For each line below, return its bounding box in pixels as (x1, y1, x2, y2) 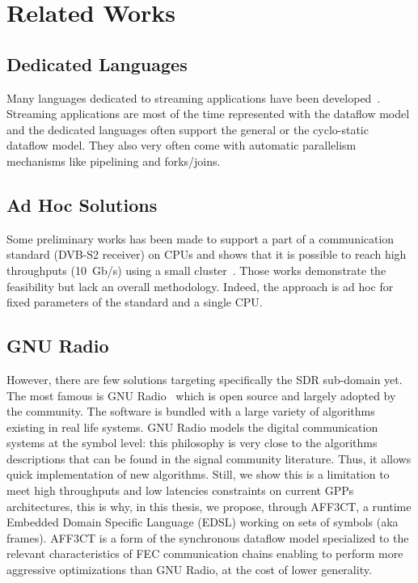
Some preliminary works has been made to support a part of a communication (6, 230, 395, 247)
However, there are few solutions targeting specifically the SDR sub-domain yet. (6, 370, 403, 387)
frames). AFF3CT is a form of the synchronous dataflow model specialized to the (6, 529, 409, 546)
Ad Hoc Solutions (6, 192, 158, 217)
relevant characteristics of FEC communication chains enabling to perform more (6, 545, 403, 562)
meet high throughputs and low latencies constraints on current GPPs (6, 482, 354, 499)
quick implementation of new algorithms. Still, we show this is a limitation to (6, 466, 390, 483)
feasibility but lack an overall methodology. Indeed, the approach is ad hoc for (6, 277, 394, 294)
